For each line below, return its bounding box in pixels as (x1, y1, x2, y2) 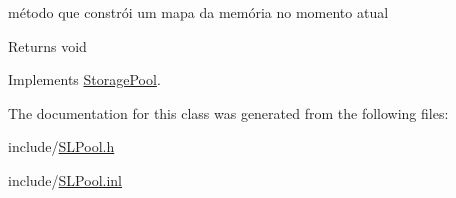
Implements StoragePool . (8, 69, 161, 90)
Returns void (8, 35, 87, 56)
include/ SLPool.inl (8, 169, 122, 190)
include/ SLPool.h (8, 136, 115, 157)
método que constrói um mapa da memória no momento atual (8, 2, 389, 22)
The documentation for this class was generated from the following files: (8, 102, 449, 123)
